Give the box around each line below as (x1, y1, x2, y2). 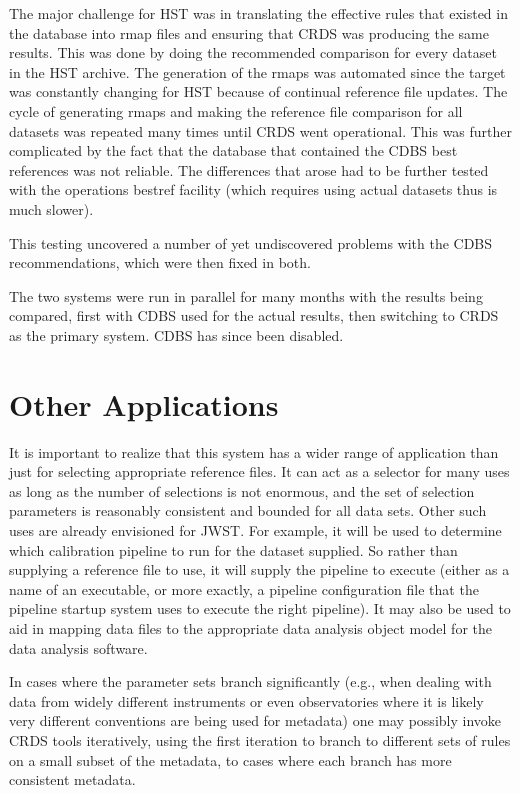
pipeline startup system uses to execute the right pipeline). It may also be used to (9, 598, 511, 619)
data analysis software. (9, 637, 148, 658)
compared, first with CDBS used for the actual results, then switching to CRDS (9, 305, 499, 326)
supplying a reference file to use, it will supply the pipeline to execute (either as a (9, 559, 510, 580)
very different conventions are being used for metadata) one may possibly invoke (9, 710, 501, 731)
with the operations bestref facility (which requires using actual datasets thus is (9, 179, 498, 200)
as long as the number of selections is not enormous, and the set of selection (9, 480, 475, 501)
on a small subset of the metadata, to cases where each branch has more (9, 749, 452, 770)
